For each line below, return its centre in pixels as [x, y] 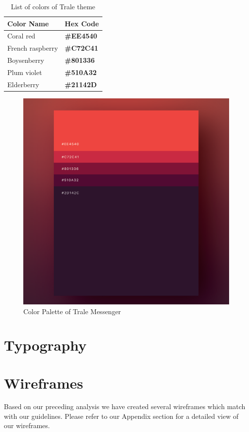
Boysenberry [26, 60]
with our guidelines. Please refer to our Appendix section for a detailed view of [121, 416]
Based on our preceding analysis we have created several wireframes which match [125, 406]
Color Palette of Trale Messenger [72, 311]
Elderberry [23, 84]
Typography [45, 345]
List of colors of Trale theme [53, 6]
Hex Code [82, 23]
